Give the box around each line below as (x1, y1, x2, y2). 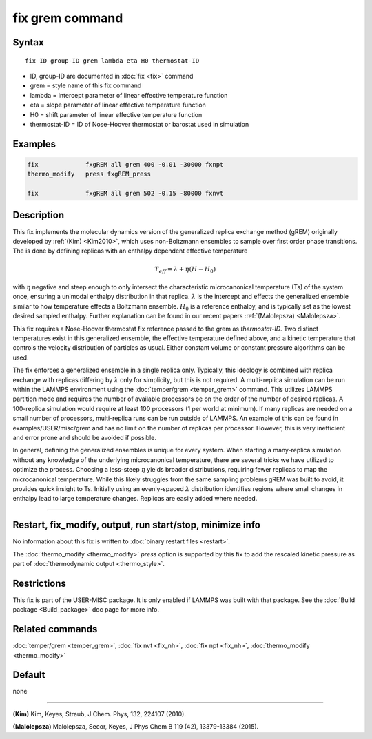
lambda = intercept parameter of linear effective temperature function (30, 91, 228, 99)
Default (12, 669, 45, 681)
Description (12, 209, 65, 221)
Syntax (12, 37, 44, 48)
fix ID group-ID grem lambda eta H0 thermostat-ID (25, 56, 200, 65)
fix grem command (12, 10, 123, 25)
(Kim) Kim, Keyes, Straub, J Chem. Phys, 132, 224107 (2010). (12, 709, 186, 718)
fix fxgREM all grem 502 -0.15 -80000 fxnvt (27, 189, 224, 198)
